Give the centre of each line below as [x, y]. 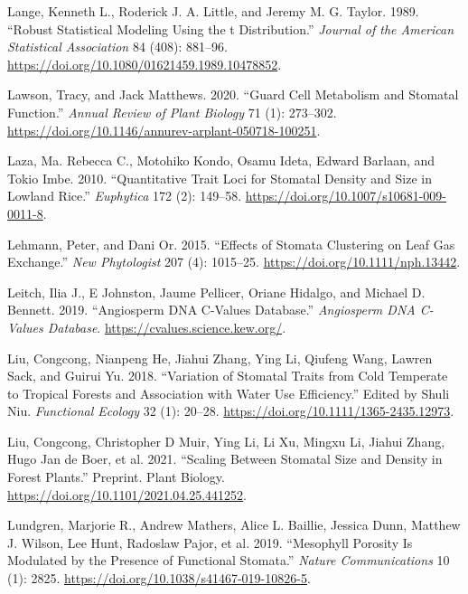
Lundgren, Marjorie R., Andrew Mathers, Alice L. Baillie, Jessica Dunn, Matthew [234, 525]
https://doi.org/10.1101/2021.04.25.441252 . [127, 494]
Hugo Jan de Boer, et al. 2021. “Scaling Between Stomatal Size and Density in [225, 459]
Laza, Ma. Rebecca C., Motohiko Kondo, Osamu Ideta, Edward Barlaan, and [221, 160]
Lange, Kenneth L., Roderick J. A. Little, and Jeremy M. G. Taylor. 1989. [213, 11]
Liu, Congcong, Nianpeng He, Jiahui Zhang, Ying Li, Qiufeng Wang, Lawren [220, 358]
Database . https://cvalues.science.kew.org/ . [167, 327]
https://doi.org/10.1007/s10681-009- [346, 196]
